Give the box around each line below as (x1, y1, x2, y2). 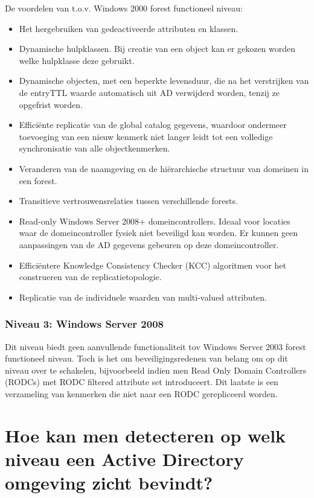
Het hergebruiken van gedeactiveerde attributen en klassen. (19, 22, 239, 34)
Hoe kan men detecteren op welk (5, 423, 286, 447)
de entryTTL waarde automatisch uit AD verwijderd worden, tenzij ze (19, 86, 280, 98)
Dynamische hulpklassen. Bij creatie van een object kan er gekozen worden (19, 42, 296, 55)
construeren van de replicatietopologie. (19, 270, 162, 283)
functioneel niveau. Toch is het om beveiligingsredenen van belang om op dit (5, 352, 288, 365)
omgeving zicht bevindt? (5, 470, 213, 495)
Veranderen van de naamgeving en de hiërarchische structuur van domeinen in (19, 162, 309, 174)
